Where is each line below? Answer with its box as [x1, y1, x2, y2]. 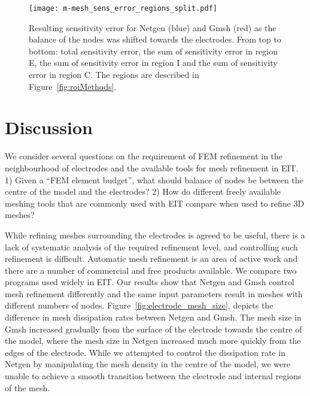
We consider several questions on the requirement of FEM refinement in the [5, 150, 283, 162]
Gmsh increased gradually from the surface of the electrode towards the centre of [5, 322, 302, 335]
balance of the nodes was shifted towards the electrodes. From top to [29, 33, 281, 46]
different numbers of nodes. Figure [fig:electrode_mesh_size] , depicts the [5, 299, 273, 312]
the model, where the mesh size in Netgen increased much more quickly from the [5, 334, 301, 347]
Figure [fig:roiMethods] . [29, 80, 117, 92]
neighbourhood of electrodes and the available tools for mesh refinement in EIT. [5, 161, 299, 174]
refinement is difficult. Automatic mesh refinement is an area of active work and [5, 252, 298, 265]
